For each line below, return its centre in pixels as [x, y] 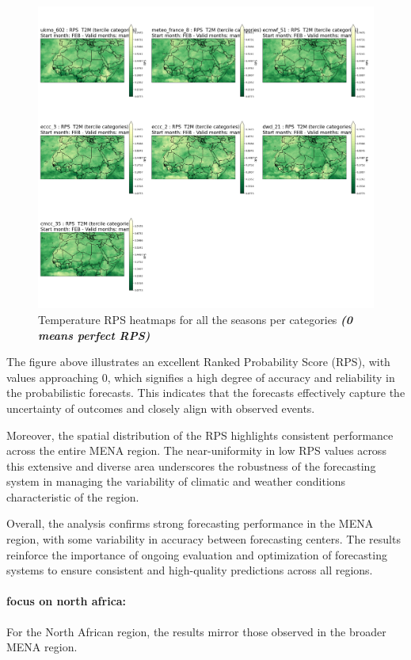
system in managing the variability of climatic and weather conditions [176, 481]
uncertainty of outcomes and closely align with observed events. [161, 408]
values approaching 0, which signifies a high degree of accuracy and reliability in [201, 377]
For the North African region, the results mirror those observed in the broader [196, 631]
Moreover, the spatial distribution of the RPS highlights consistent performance [200, 435]
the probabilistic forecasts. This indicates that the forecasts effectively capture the [206, 393]
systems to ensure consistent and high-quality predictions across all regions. [190, 570]
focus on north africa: [67, 601]
